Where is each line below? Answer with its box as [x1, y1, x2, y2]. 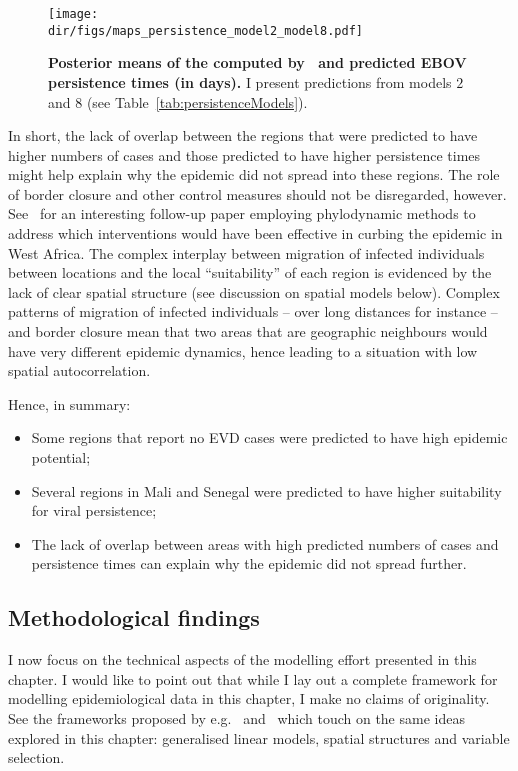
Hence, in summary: [8, 393, 131, 414]
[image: [48, 7, 99, 21]
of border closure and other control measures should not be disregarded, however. [8, 183, 507, 204]
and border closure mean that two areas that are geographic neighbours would [8, 321, 488, 342]
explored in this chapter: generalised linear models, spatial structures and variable [8, 727, 510, 748]
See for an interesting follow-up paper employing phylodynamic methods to [8, 203, 476, 224]
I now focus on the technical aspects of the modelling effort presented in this [8, 649, 477, 670]
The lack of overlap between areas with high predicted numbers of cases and [31, 533, 499, 554]
